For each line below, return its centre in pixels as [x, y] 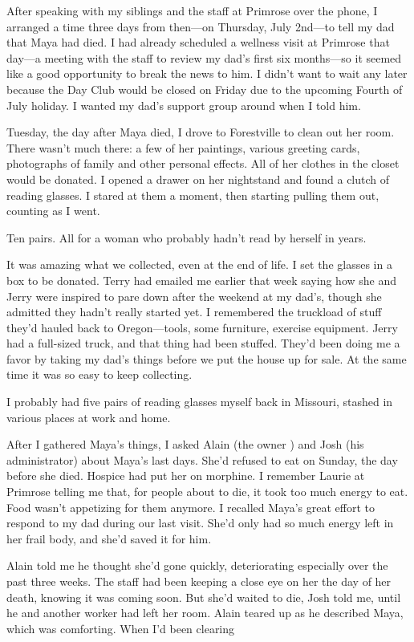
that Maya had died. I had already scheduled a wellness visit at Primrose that [198, 42]
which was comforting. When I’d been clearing [121, 628]
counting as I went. [53, 211]
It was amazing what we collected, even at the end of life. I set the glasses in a [199, 264]
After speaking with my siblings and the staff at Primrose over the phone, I [192, 10]
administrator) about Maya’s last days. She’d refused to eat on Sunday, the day [202, 459]
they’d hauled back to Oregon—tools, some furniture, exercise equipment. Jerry [202, 327]
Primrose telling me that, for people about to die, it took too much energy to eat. [207, 492]
